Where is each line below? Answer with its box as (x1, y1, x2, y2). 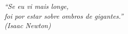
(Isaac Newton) (4, 20, 51, 31)
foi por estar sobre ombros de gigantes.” (4, 10, 124, 21)
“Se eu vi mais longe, (4, 1, 69, 11)
